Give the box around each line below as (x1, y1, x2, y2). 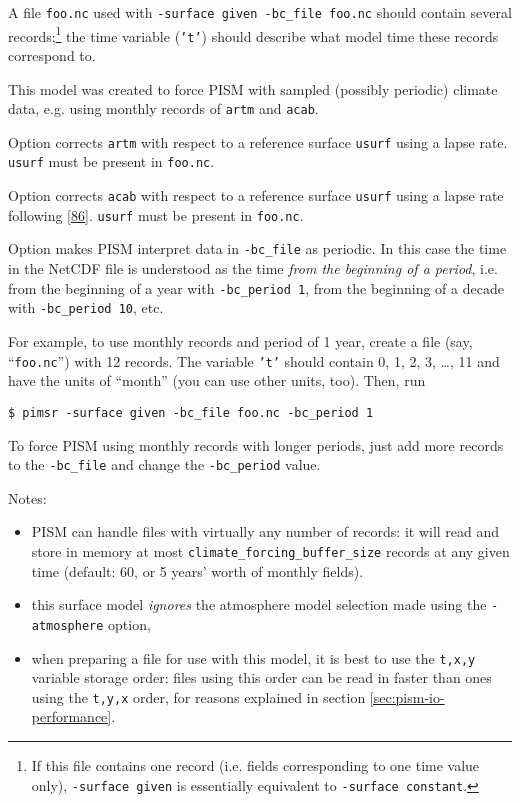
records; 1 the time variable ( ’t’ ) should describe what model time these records (8, 22, 499, 46)
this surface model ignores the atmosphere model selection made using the (31, 594, 487, 615)
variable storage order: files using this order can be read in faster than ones (31, 667, 492, 688)
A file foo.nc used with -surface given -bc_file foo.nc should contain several (8, 2, 512, 22)
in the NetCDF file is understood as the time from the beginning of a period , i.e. (8, 258, 498, 279)
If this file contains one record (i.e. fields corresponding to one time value (31, 755, 480, 775)
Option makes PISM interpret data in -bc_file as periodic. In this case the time (8, 238, 507, 259)
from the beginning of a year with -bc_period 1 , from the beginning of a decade (8, 277, 504, 298)
